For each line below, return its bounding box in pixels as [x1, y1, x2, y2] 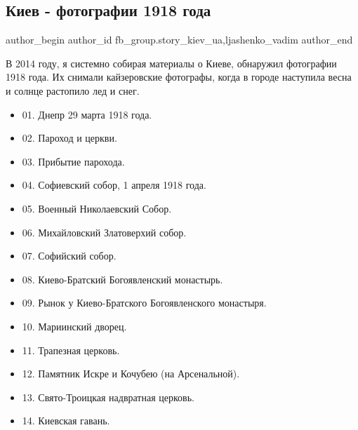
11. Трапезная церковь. [22, 342, 120, 357]
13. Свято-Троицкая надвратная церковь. [22, 389, 194, 404]
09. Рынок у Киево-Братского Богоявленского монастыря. [22, 295, 267, 310]
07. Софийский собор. [22, 248, 117, 263]
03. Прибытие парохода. [22, 154, 125, 168]
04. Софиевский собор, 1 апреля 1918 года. [22, 177, 206, 192]
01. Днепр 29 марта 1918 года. [22, 107, 152, 121]
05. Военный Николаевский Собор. [22, 201, 172, 215]
